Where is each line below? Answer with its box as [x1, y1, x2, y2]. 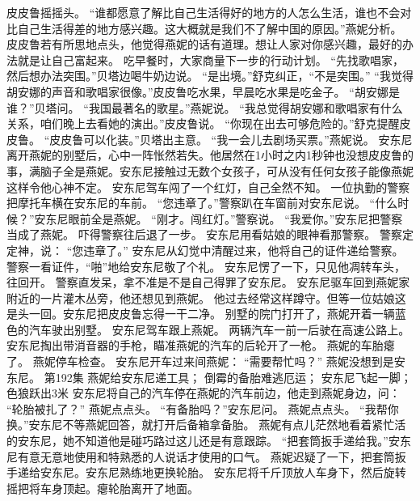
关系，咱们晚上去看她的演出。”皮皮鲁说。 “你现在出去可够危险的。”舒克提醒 [6, 115, 400, 132]
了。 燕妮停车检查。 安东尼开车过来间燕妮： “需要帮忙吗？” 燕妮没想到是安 [6, 353, 405, 370]
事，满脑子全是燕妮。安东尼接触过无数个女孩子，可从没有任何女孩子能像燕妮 [6, 162, 414, 179]
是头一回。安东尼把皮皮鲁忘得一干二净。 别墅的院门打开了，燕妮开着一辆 [6, 305, 395, 322]
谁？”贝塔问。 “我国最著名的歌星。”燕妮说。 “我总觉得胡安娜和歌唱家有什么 [6, 99, 403, 116]
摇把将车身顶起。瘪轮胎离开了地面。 [6, 479, 199, 496]
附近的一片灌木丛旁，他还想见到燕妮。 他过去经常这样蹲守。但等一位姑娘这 [6, 289, 406, 306]
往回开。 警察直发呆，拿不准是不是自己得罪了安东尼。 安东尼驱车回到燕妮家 [6, 274, 410, 291]
